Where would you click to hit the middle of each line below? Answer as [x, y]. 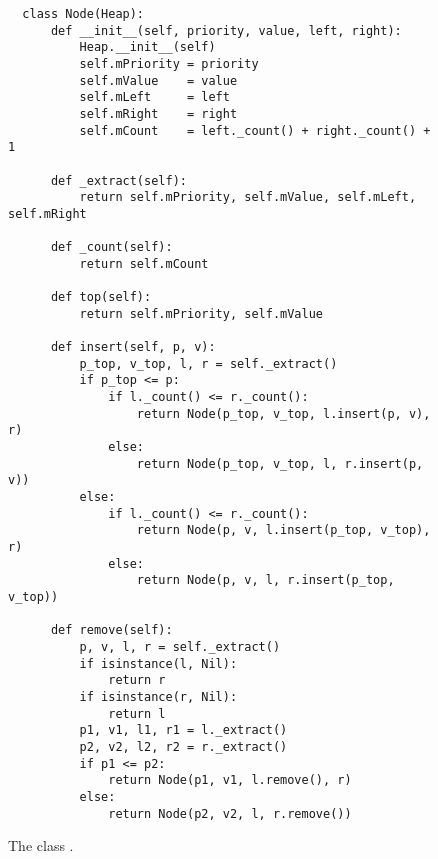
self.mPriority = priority [169, 63]
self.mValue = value [158, 80]
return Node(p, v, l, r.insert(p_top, [265, 580]
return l [137, 713]
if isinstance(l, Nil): [158, 663]
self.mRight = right [158, 113]
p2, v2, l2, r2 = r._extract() [183, 746]
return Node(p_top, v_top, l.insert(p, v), [283, 413]
